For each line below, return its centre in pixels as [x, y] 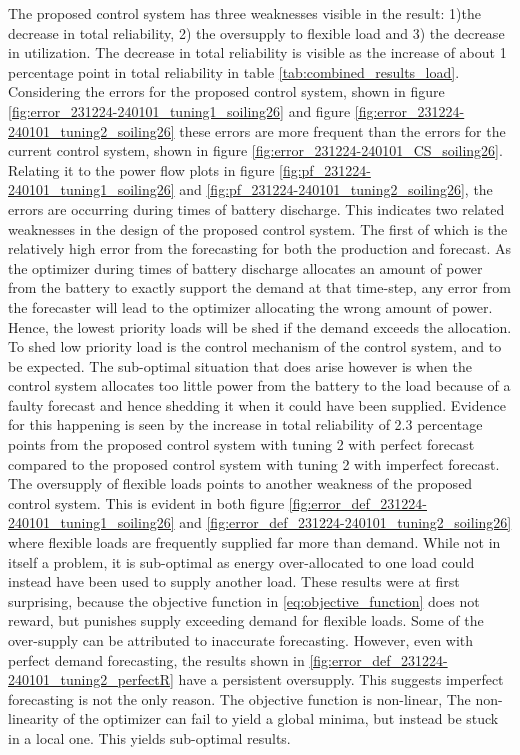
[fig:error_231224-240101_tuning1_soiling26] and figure [179, 110]
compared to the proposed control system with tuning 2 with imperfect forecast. [254, 463]
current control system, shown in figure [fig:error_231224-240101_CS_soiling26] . [255, 150]
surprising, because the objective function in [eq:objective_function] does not [244, 600]
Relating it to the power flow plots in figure [141, 169]
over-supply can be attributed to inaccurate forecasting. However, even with [241, 640]
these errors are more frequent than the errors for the [342, 130]
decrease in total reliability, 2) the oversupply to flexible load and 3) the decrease [256, 32]
